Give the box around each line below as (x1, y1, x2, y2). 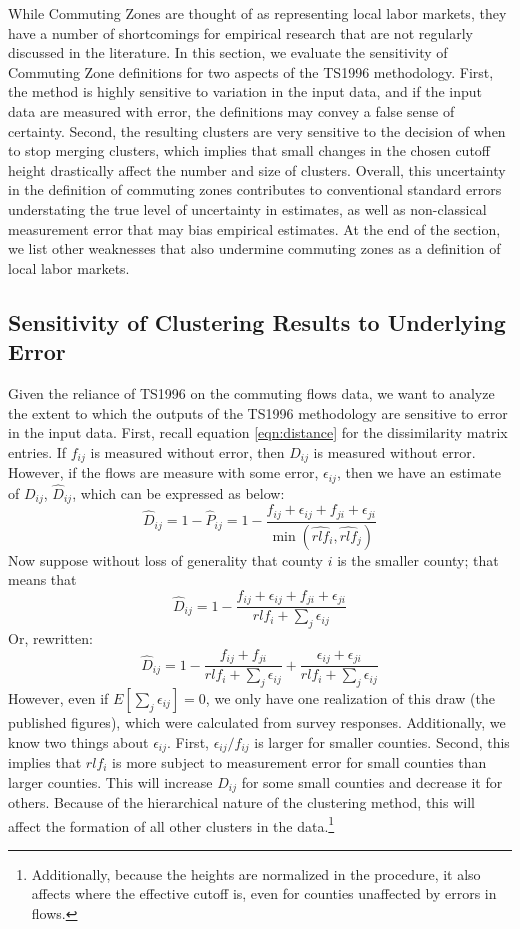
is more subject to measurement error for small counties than (112, 751, 487, 772)
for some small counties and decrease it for (241, 771, 503, 792)
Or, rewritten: (8, 628, 93, 649)
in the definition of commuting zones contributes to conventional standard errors (8, 179, 502, 200)
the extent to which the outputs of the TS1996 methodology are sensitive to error (8, 402, 508, 423)
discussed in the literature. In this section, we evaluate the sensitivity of (8, 42, 448, 63)
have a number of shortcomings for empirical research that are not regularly (8, 22, 473, 43)
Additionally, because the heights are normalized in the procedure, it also (31, 863, 481, 884)
